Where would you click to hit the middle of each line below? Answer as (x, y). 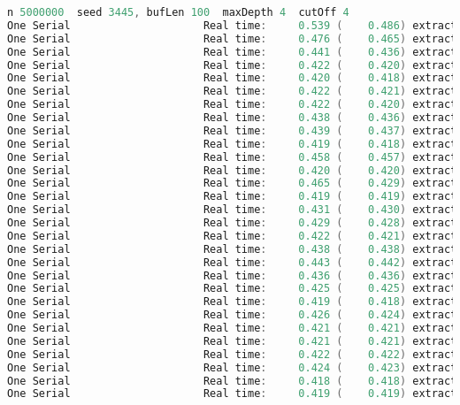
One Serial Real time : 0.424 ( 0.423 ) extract (232, 367)
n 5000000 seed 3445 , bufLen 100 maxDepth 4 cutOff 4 (178, 12)
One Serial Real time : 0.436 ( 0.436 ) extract (232, 275)
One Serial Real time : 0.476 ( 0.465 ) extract (232, 38)
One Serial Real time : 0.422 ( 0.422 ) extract (232, 354)
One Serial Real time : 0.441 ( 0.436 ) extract (232, 52)
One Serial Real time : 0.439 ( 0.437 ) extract (232, 130)
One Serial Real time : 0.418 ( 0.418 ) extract (232, 381)
